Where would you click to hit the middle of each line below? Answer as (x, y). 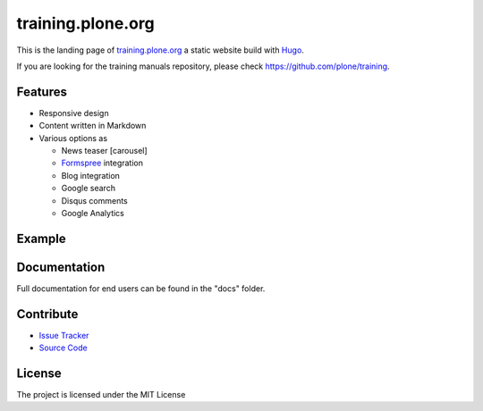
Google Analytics (93, 213)
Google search (89, 189)
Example (41, 238)
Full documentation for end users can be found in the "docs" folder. (141, 288)
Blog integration (91, 175)
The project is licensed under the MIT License (101, 395)
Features (42, 92)
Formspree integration (102, 163)
